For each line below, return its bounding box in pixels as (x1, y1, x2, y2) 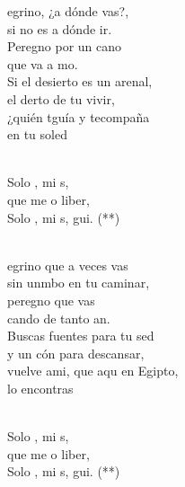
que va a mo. (7, 54, 78, 73)
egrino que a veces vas (7, 255, 128, 274)
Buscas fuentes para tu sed (7, 326, 154, 345)
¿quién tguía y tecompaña (7, 107, 150, 126)
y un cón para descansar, (7, 343, 145, 362)
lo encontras (7, 378, 74, 397)
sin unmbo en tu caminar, (7, 273, 150, 292)
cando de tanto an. (7, 308, 110, 327)
